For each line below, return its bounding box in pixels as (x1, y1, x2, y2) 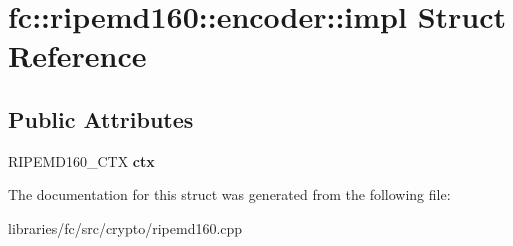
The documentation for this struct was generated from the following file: (8, 184, 451, 205)
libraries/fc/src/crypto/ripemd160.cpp (8, 217, 243, 238)
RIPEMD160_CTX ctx (8, 150, 155, 171)
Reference (8, 35, 147, 76)
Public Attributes (8, 103, 194, 134)
